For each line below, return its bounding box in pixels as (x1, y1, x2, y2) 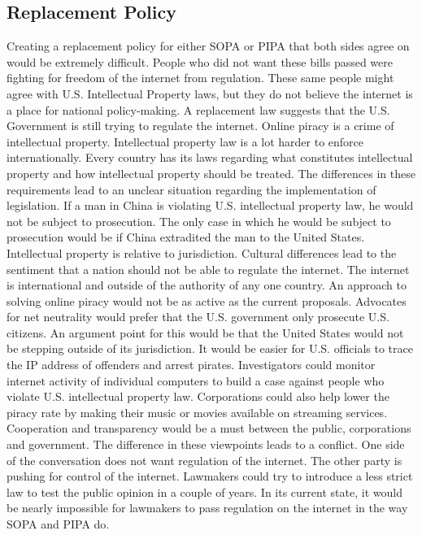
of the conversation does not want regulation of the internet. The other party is (7, 451, 402, 468)
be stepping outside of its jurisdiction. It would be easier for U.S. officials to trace (7, 340, 413, 357)
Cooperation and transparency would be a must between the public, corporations (7, 420, 411, 437)
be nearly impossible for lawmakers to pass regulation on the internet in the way (7, 499, 408, 516)
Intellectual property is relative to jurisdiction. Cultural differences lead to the (7, 244, 397, 261)
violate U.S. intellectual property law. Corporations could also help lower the (7, 388, 389, 405)
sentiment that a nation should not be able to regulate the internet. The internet (7, 260, 410, 277)
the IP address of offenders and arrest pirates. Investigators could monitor (7, 356, 376, 373)
